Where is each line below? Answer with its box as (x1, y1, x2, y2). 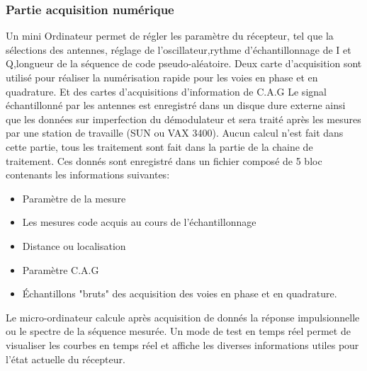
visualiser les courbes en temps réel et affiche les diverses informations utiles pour (6, 337, 359, 352)
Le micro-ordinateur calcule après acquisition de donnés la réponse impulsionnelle (6, 309, 360, 324)
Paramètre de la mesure (22, 190, 126, 205)
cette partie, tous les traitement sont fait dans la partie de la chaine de (6, 139, 313, 154)
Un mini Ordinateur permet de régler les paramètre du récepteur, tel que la (6, 28, 334, 43)
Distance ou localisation (22, 238, 126, 253)
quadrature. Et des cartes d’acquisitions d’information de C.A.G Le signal (6, 84, 327, 98)
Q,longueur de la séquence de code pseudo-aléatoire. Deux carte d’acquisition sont (6, 56, 362, 71)
